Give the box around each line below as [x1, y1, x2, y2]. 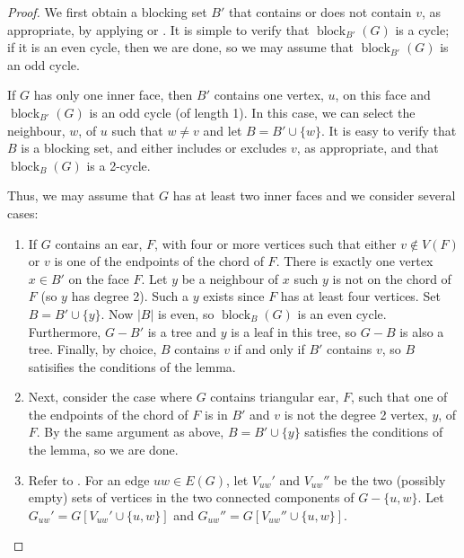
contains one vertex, [214, 85, 324, 104]
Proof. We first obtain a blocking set [7, 3, 207, 21]
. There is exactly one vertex [276, 252, 433, 270]
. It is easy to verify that [320, 120, 457, 139]
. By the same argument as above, [36, 422, 224, 441]
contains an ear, [55, 234, 143, 252]
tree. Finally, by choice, [28, 340, 157, 359]
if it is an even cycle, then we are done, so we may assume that [7, 38, 355, 57]
